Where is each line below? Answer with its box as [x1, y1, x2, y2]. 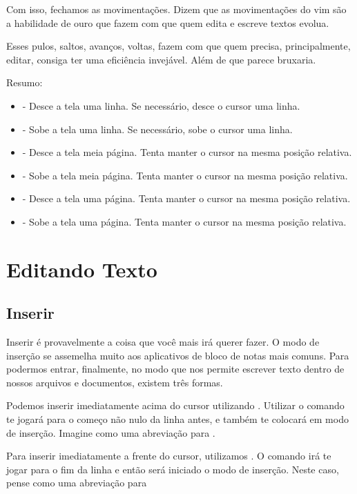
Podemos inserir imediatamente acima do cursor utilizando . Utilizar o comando [6, 398, 345, 413]
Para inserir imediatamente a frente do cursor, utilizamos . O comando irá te [6, 448, 331, 463]
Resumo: [6, 75, 43, 90]
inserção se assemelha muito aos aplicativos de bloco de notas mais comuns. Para [6, 348, 349, 362]
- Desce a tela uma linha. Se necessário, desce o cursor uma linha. [22, 98, 300, 112]
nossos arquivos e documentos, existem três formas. [6, 375, 223, 389]
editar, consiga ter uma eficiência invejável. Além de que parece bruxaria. [6, 52, 316, 66]
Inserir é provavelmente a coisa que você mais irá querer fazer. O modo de [6, 335, 320, 349]
